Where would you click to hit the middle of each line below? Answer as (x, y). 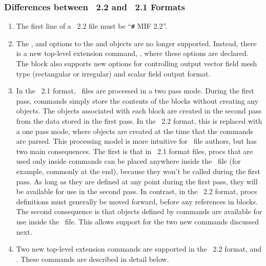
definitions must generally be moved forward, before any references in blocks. (137, 201)
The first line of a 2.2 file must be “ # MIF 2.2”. (91, 26)
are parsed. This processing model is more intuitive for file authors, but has (136, 141)
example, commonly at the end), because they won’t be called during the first (138, 171)
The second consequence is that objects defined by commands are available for (139, 211)
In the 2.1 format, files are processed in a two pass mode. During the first (135, 91)
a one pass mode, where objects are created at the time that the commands (135, 131)
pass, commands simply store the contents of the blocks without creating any (137, 100)
